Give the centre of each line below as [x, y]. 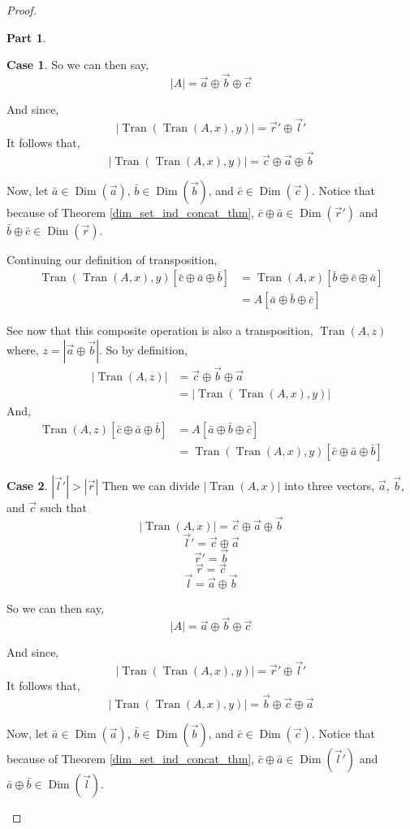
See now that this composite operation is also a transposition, [160, 330]
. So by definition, [143, 349]
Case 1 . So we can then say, [78, 65]
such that [63, 507]
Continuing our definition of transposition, [112, 259]
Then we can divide [151, 485]
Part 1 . [26, 37]
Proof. [22, 10]
